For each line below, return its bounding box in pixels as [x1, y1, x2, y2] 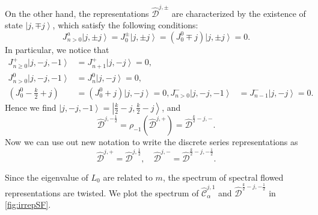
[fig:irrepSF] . [5, 198, 51, 211]
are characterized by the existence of [171, 7, 306, 19]
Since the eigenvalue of [5, 170, 88, 183]
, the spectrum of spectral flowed [162, 170, 284, 183]
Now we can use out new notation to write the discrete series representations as [5, 136, 298, 148]
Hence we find [5, 101, 57, 113]
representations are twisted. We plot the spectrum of [5, 186, 199, 199]
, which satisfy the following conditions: [52, 19, 198, 31]
